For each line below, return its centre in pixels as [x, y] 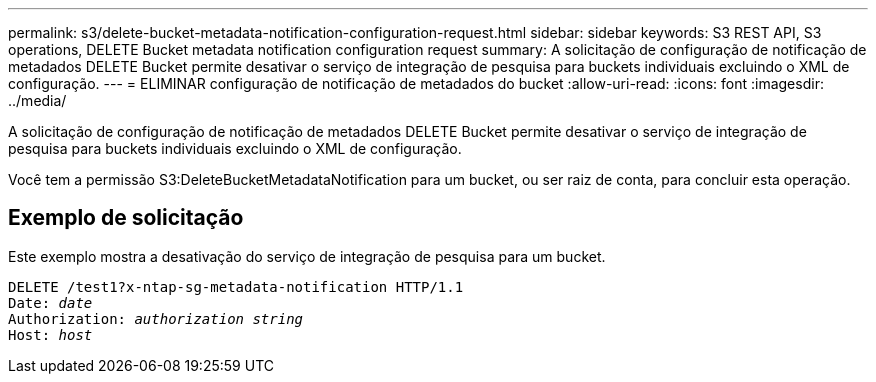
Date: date [50, 302]
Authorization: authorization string [156, 318]
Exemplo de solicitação [126, 218]
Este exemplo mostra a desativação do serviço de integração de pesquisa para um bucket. [307, 256]
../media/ [37, 100]
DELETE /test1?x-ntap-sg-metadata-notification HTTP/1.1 [236, 286]
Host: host [50, 334]
